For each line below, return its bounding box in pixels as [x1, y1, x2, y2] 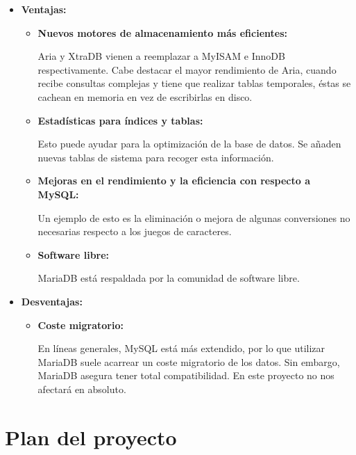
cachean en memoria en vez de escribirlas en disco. [37, 89, 253, 104]
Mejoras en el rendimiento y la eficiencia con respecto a [37, 173, 310, 188]
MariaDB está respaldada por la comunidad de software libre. [37, 271, 300, 285]
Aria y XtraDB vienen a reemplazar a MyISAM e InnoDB [37, 49, 285, 63]
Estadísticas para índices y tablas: [37, 113, 203, 127]
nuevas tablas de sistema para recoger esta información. [37, 150, 274, 164]
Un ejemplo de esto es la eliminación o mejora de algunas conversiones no [37, 210, 350, 225]
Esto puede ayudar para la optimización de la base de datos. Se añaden [37, 136, 341, 151]
